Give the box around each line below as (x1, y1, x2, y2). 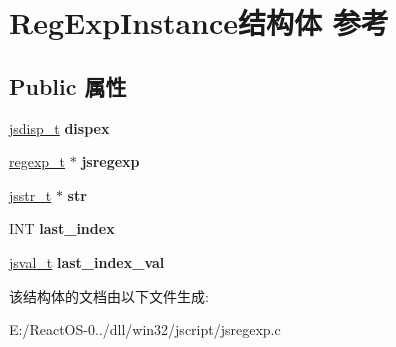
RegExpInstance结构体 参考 (9, 2, 389, 43)
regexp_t (9, 151, 66, 172)
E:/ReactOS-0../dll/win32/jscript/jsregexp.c (9, 319, 281, 340)
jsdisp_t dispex (9, 117, 110, 138)
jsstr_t (9, 184, 52, 205)
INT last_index (9, 218, 115, 239)
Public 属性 (9, 70, 127, 101)
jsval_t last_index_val (9, 251, 165, 272)
